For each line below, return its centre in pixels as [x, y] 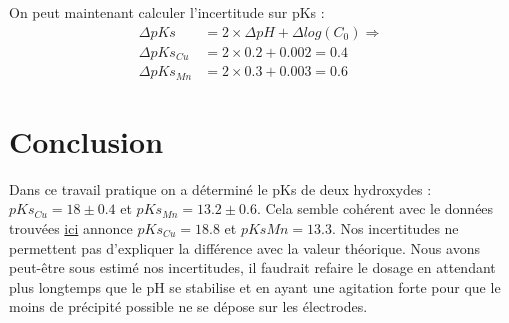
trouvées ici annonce [71, 227]
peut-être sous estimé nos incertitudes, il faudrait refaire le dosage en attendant [252, 267]
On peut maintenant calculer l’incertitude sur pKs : [167, 12]
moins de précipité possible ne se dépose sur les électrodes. [188, 306]
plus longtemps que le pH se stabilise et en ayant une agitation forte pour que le [255, 286]
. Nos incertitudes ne [395, 227]
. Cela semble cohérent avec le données [375, 208]
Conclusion [86, 140]
